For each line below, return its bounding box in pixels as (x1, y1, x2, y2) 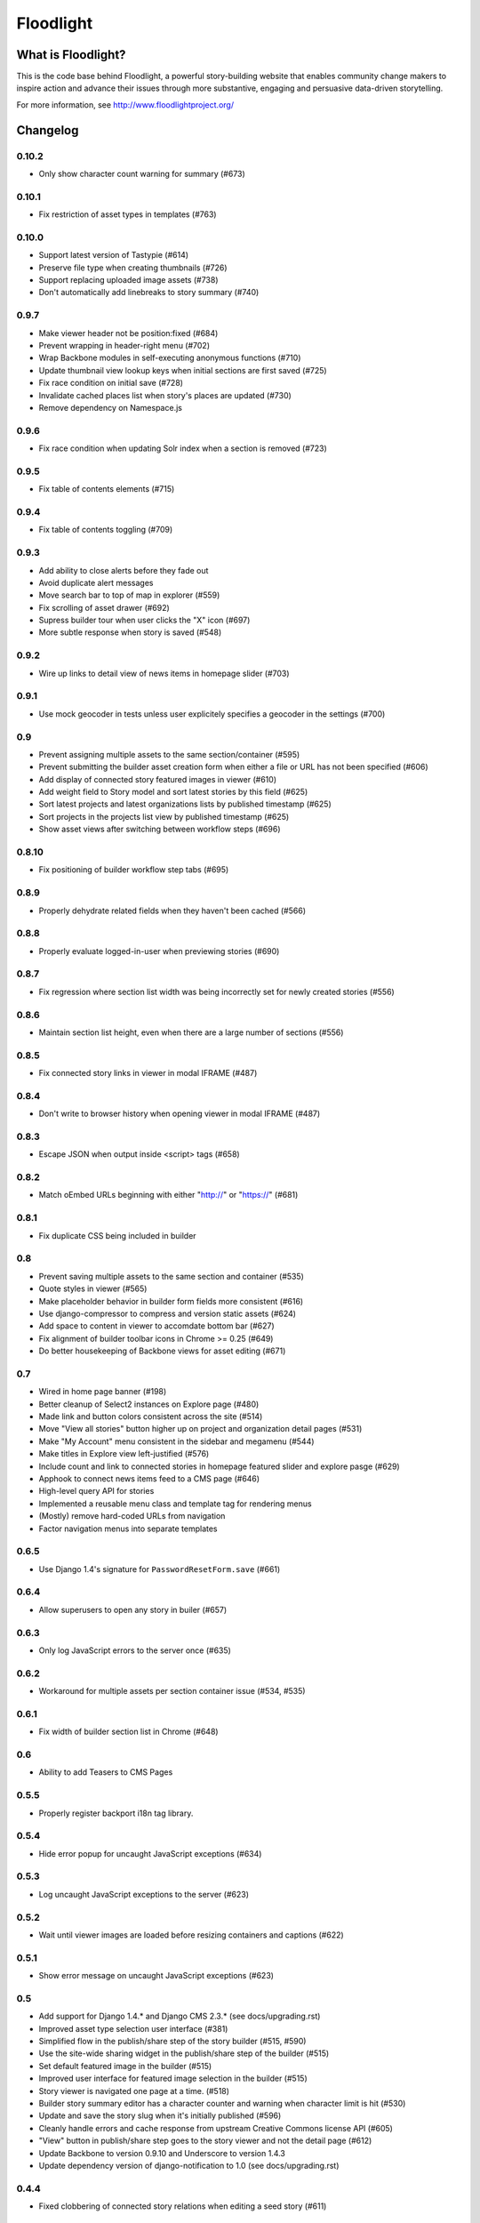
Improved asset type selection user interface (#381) (38, 2023, 228, 2034)
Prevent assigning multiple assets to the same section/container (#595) (38, 749, 300, 759)
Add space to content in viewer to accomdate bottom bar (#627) (38, 1320, 275, 1331)
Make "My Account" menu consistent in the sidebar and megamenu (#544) (38, 1436, 315, 1447)
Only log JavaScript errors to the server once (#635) (38, 1645, 231, 1656)
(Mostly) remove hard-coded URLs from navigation (38, 1511, 226, 1521)
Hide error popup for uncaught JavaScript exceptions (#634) (38, 1848, 262, 1858)
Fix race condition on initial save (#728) (38, 378, 184, 389)
